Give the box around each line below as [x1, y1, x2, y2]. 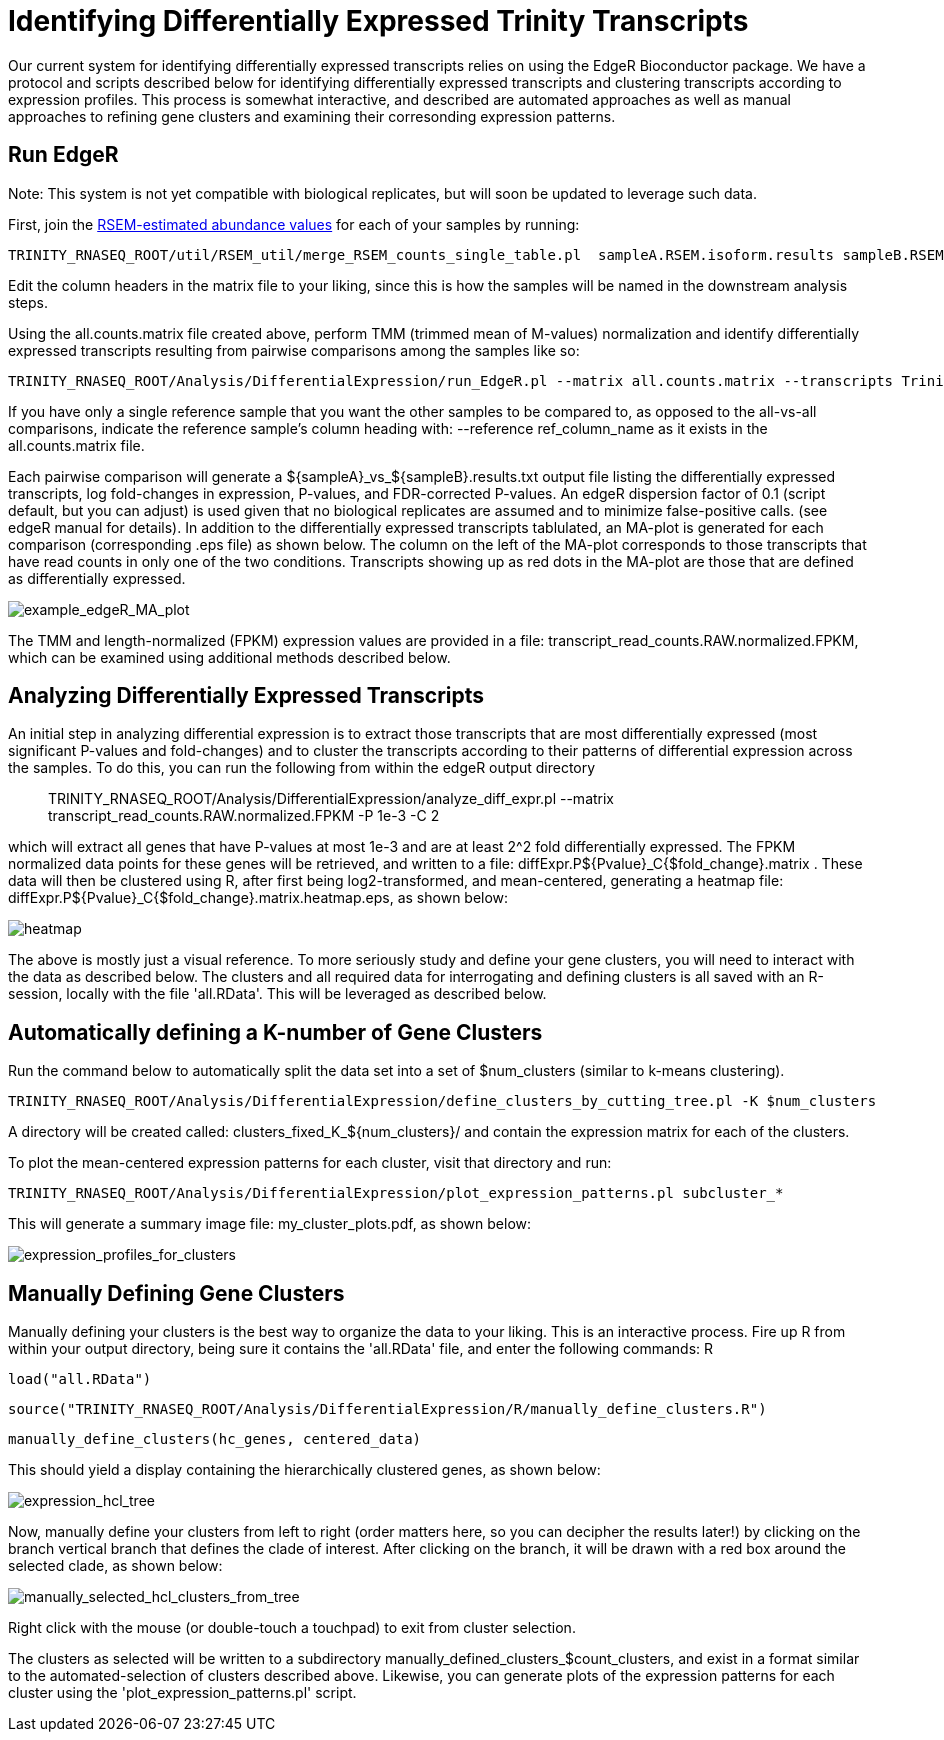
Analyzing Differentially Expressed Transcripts [8, 683, 485, 709]
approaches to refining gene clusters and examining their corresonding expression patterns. [8, 107, 616, 125]
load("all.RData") [8, 1371, 152, 1388]
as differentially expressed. [8, 569, 186, 587]
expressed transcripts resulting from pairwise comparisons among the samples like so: [8, 341, 580, 359]
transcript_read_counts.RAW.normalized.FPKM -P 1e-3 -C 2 [48, 807, 440, 825]
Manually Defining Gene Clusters [8, 1280, 345, 1306]
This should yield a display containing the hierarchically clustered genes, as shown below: [8, 1461, 601, 1479]
